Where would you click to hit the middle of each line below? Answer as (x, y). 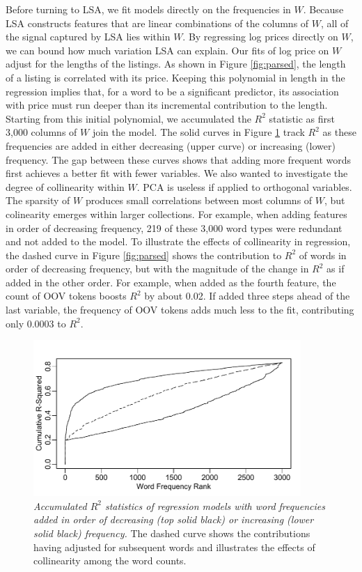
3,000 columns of (41, 132)
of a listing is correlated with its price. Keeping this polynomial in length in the (175, 77)
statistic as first (302, 118)
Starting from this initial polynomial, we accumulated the (128, 118)
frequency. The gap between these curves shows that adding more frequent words (178, 159)
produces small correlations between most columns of (199, 200)
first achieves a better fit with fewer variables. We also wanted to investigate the (177, 173)
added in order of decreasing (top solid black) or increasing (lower (174, 519)
